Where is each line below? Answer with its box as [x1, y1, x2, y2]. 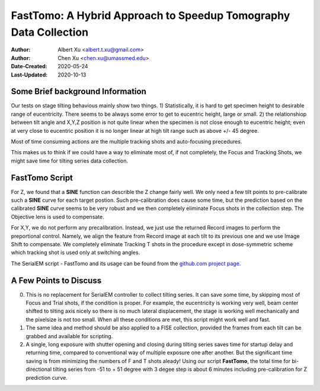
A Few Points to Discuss [11, 275, 102, 285]
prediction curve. [25, 374, 68, 381]
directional [25, 365, 52, 373]
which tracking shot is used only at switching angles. [11, 249, 140, 256]
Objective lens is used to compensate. [11, 213, 105, 220]
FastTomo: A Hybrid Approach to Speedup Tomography [11, 9, 290, 22]
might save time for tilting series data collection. [11, 157, 129, 164]
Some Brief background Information [11, 87, 146, 97]
